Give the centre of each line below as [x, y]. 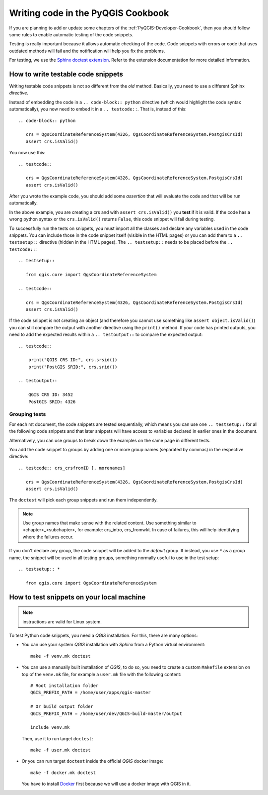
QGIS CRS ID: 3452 [51, 395]
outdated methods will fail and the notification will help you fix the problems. [87, 51]
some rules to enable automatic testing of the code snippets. [71, 34]
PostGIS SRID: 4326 [52, 401]
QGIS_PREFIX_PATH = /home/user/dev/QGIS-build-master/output [106, 713]
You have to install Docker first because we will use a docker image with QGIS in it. [106, 784]
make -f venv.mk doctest [61, 656]
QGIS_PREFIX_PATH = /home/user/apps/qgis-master [91, 693]
